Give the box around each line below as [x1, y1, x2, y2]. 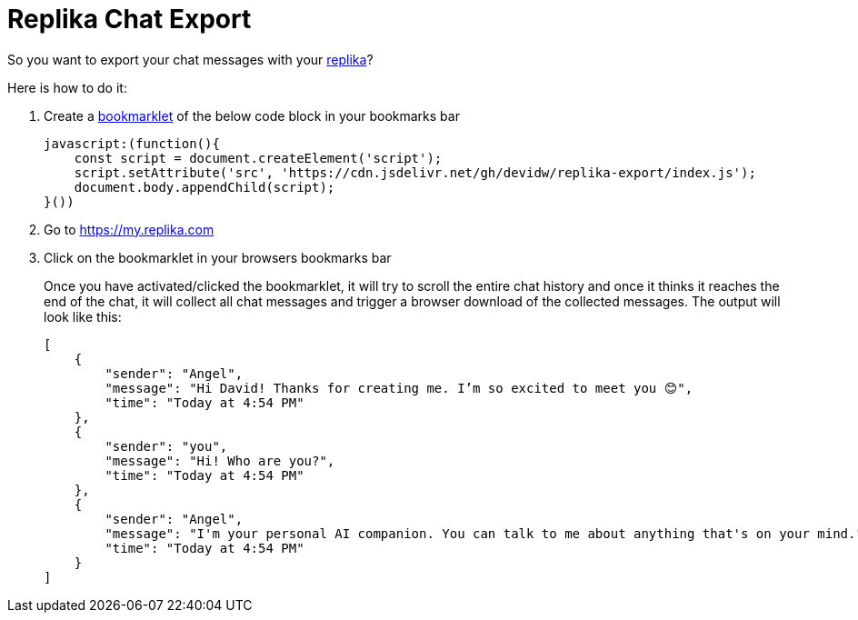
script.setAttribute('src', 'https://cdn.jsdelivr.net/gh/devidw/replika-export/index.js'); [74, 165, 756, 180]
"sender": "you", [105, 438, 228, 454]
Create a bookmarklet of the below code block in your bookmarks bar [44, 107, 460, 124]
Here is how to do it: [7, 79, 127, 95]
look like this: [44, 308, 122, 325]
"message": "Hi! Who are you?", [105, 453, 335, 468]
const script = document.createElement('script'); [74, 150, 443, 165]
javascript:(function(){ [44, 135, 220, 151]
